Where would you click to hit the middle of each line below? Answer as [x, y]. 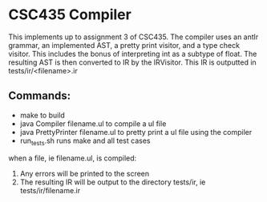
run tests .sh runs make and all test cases [85, 141]
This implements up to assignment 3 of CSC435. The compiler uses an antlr [133, 37]
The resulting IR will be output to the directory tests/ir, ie [113, 182]
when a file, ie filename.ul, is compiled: [73, 158]
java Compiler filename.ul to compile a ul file [93, 123]
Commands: [40, 96]
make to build [42, 115]
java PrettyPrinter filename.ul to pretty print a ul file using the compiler [136, 132]
